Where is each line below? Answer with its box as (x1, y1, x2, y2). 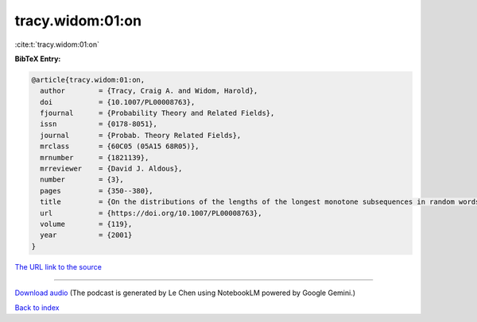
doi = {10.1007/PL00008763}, (40, 98, 196, 106)
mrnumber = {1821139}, (40, 153, 149, 162)
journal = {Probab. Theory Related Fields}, (40, 131, 242, 140)
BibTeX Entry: (14, 54, 61, 63)
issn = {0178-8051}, (40, 120, 158, 128)
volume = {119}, (40, 220, 133, 228)
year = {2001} (40, 231, 133, 240)
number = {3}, (40, 175, 125, 184)
